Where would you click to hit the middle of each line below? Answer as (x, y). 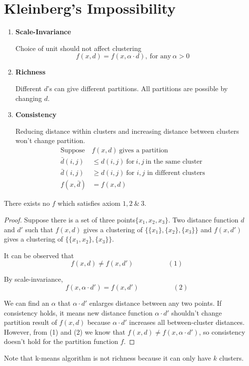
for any (160, 57)
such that (39, 229)
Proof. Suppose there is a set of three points (70, 220)
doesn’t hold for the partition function (61, 341)
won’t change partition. (50, 140)
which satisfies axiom (89, 203)
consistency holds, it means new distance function (78, 312)
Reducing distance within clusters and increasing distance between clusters (127, 131)
